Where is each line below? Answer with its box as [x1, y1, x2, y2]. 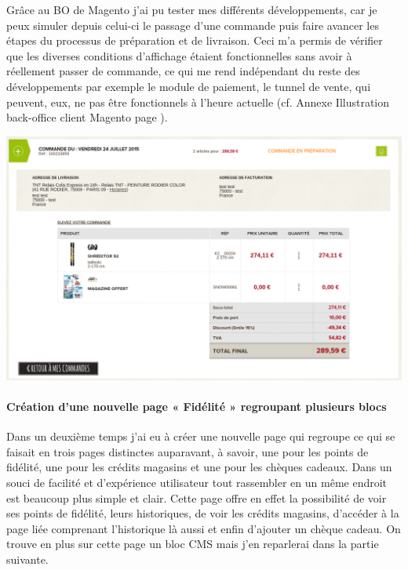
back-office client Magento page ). [6, 109, 168, 125]
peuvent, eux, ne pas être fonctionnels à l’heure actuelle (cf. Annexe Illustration [6, 93, 390, 110]
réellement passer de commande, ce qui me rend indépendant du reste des [6, 63, 360, 79]
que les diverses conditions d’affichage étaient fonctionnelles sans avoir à [6, 47, 352, 64]
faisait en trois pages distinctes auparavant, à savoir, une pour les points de [6, 443, 369, 459]
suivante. [6, 550, 49, 567]
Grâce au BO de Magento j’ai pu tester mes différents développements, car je [6, 2, 377, 17]
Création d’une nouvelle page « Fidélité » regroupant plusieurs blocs [6, 398, 387, 414]
